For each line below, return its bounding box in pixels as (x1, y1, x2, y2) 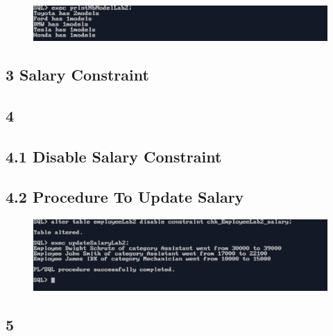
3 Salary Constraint (6, 63, 149, 85)
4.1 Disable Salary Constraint (6, 145, 222, 167)
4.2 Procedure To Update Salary (6, 186, 244, 208)
